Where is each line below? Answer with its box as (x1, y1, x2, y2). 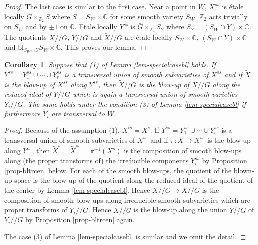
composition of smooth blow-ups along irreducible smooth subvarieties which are (4, 194, 250, 205)
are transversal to (51, 108, 105, 119)
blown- (233, 165, 254, 175)
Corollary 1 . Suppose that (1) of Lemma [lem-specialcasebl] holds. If (4, 59, 216, 69)
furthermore (4, 108, 41, 119)
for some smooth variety (110, 11, 184, 21)
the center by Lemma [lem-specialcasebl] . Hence (4, 185, 150, 195)
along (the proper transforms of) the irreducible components (4, 155, 189, 166)
